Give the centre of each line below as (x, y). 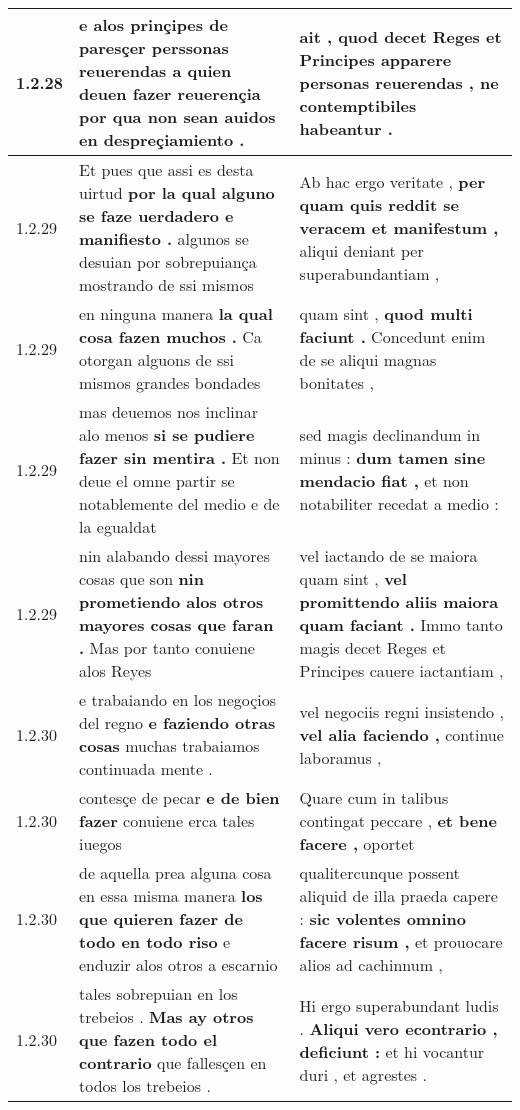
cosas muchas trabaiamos (169, 745)
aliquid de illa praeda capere (398, 895)
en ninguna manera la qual (176, 313)
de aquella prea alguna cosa (175, 872)
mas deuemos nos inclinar (168, 411)
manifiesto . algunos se (164, 238)
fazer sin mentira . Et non (179, 457)
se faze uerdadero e (156, 215)
